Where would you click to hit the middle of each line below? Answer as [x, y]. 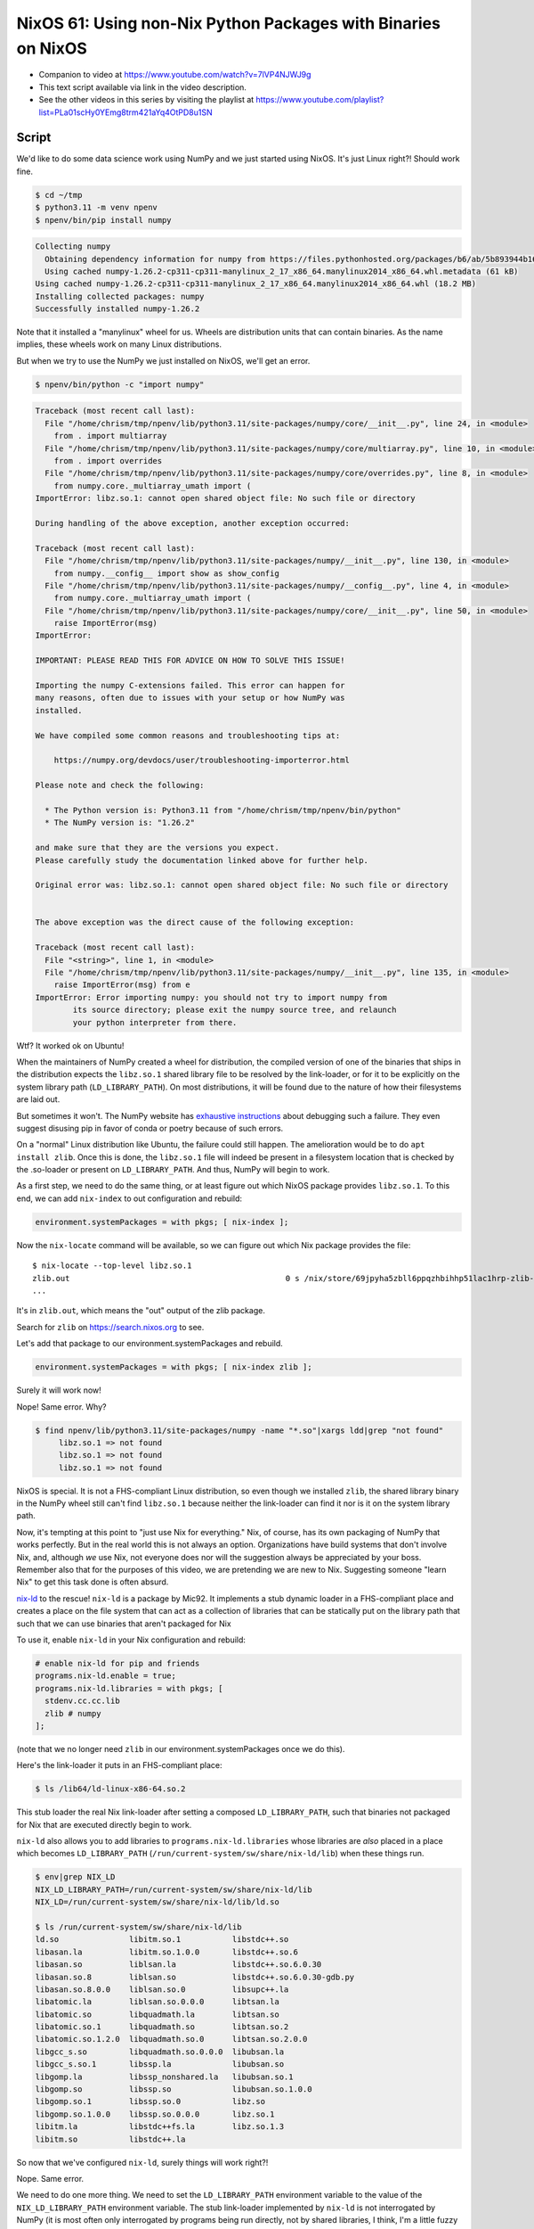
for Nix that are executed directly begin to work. [104, 1824]
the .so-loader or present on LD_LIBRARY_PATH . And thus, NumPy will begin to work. [173, 1170]
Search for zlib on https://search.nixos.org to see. [110, 1327]
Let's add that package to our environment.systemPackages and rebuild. [150, 1344]
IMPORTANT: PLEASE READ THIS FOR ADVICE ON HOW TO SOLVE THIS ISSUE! [190, 661]
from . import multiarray [110, 436]
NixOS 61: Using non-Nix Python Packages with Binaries [228, 23]
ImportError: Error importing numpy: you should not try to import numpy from [211, 997]
